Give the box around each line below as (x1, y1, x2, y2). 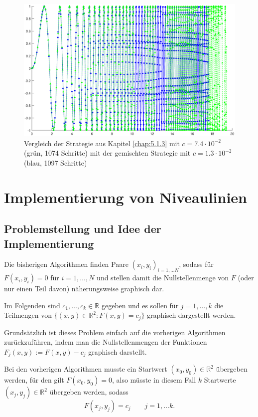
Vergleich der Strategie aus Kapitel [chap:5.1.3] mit (24, 138, 180, 148)
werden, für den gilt (4, 375, 64, 385)
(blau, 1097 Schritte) (24, 157, 87, 168)
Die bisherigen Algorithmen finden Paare (4, 259, 129, 269)
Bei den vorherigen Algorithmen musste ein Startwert (4, 364, 167, 374)
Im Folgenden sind (4, 300, 60, 310)
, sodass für (179, 259, 214, 269)
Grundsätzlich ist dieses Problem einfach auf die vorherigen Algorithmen (4, 327, 226, 337)
